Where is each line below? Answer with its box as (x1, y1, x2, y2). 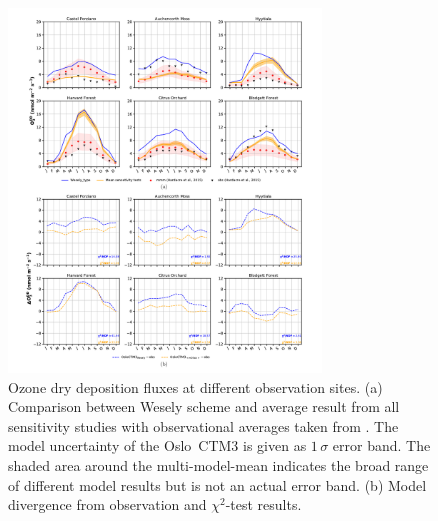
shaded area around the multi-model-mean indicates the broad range (8, 454, 429, 475)
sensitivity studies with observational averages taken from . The (8, 415, 399, 436)
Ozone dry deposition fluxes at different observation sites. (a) (8, 376, 383, 397)
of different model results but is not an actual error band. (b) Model (8, 474, 427, 495)
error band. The (332, 435, 431, 456)
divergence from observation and (8, 494, 207, 515)
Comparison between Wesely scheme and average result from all (8, 396, 400, 417)
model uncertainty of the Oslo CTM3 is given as (8, 435, 307, 456)
